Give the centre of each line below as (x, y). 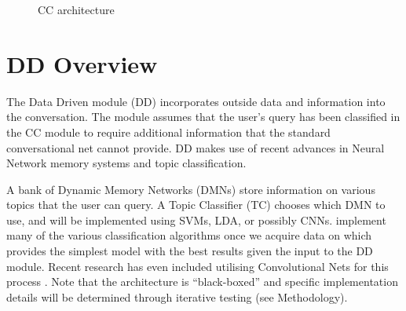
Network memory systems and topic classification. (126, 163)
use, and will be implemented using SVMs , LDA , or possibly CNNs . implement (196, 220)
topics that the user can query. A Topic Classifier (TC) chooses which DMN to (196, 205)
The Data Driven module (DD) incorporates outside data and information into (196, 101)
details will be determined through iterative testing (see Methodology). (177, 296)
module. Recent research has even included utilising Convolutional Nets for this (198, 266)
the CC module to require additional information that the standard (168, 132)
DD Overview (82, 63)
